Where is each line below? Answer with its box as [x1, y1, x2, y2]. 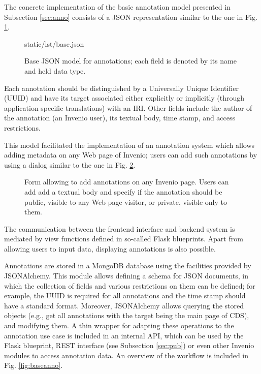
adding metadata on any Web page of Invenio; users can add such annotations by [4, 149, 257, 160]
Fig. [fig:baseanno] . [4, 360, 63, 370]
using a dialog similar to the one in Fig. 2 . [4, 159, 136, 170]
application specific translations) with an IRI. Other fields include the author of [4, 102, 252, 113]
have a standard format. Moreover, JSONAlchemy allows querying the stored [4, 300, 244, 310]
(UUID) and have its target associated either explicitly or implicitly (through [4, 92, 245, 103]
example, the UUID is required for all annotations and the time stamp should [4, 290, 246, 301]
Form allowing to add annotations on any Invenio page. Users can [24, 176, 229, 187]
